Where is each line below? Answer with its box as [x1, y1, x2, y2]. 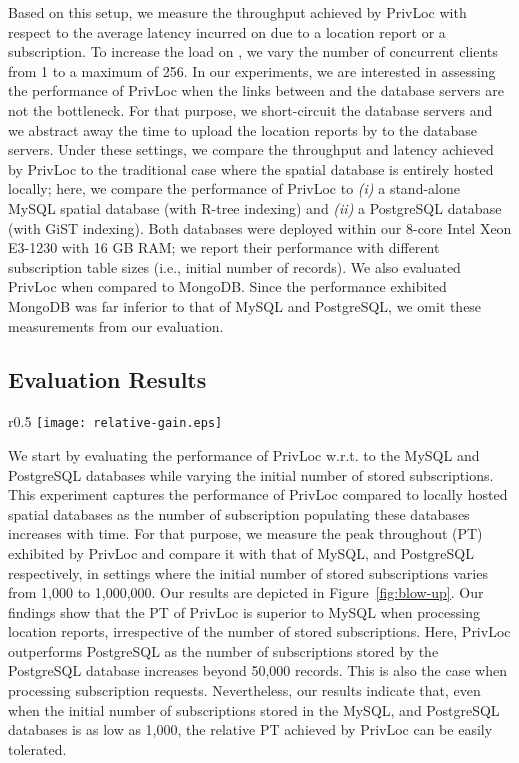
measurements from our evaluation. [8, 315, 224, 336]
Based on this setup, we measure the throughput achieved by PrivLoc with [8, 2, 467, 22]
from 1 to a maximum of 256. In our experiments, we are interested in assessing [8, 60, 496, 81]
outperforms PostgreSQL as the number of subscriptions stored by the [8, 640, 439, 661]
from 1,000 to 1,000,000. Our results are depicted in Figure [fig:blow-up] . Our [8, 582, 484, 603]
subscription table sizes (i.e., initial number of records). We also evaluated [8, 256, 461, 277]
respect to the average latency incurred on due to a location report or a [8, 21, 446, 42]
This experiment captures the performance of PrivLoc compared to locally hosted [8, 484, 508, 505]
